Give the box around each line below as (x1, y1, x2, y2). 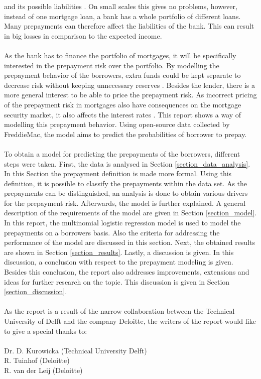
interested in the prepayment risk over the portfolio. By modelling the (4, 60, 219, 70)
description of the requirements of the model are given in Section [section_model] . (4, 207, 257, 218)
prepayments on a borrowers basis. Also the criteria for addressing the (4, 227, 220, 237)
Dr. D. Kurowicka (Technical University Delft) (4, 345, 147, 355)
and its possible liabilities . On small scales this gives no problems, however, (4, 1, 237, 11)
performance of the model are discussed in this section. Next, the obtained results (4, 237, 255, 247)
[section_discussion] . (4, 286, 67, 297)
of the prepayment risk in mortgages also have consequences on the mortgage (4, 99, 241, 109)
